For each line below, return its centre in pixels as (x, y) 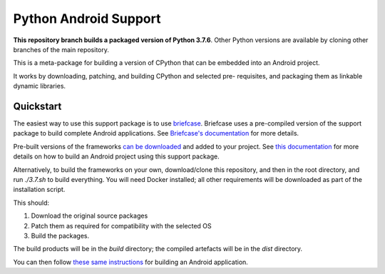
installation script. (39, 190)
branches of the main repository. (61, 49)
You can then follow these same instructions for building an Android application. (131, 262)
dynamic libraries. (40, 86)
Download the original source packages (89, 216)
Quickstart (37, 106)
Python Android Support (87, 19)
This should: (31, 203)
